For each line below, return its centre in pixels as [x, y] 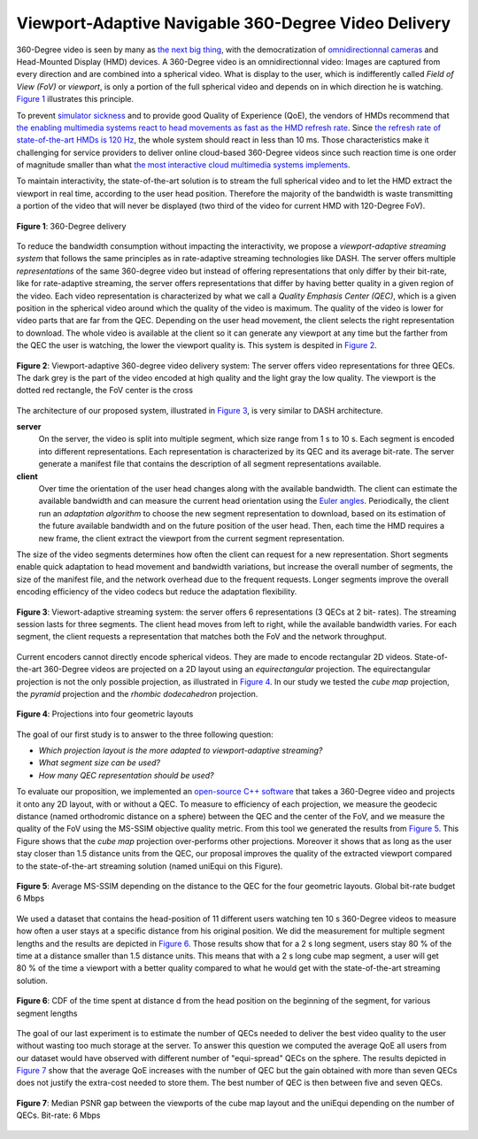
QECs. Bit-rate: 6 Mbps [58, 1115]
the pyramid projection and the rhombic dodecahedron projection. [137, 693]
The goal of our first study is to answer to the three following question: [145, 734]
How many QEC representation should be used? [126, 775]
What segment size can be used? [100, 763]
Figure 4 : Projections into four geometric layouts [105, 714]
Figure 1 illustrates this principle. [75, 99]
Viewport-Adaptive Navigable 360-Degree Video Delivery [234, 23]
